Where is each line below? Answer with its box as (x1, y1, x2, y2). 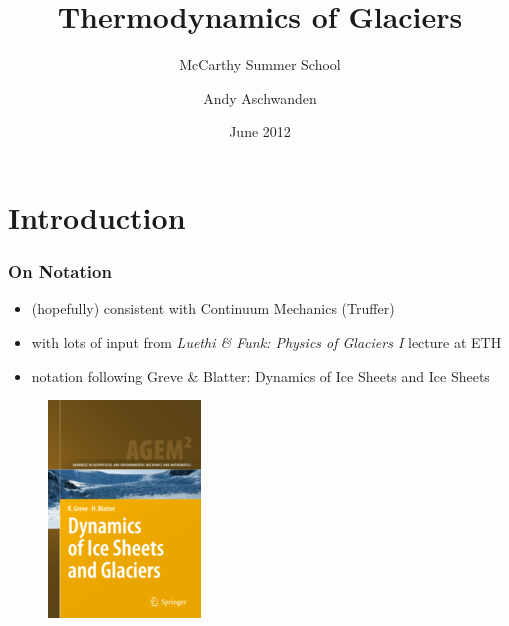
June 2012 (229, 121, 291, 142)
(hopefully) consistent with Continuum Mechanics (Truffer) (31, 298, 395, 319)
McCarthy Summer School (179, 54, 341, 75)
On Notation (8, 259, 112, 284)
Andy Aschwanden (203, 87, 317, 108)
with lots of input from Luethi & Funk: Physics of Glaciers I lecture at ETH (31, 331, 502, 352)
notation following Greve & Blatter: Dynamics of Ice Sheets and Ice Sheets (31, 365, 490, 386)
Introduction (8, 196, 186, 237)
